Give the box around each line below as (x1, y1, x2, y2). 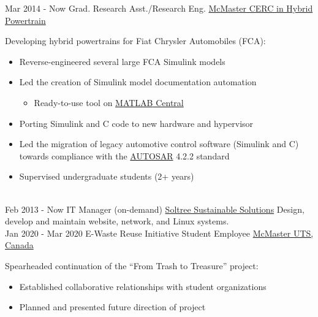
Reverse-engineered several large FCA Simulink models (19, 55, 225, 67)
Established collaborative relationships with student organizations (19, 280, 267, 292)
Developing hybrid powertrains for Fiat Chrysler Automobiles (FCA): (5, 34, 266, 47)
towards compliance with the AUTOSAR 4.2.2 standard (19, 149, 230, 162)
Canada (5, 239, 34, 251)
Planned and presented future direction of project (19, 300, 206, 313)
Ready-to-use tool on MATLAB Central (34, 96, 184, 109)
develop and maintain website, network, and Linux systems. (5, 215, 229, 227)
